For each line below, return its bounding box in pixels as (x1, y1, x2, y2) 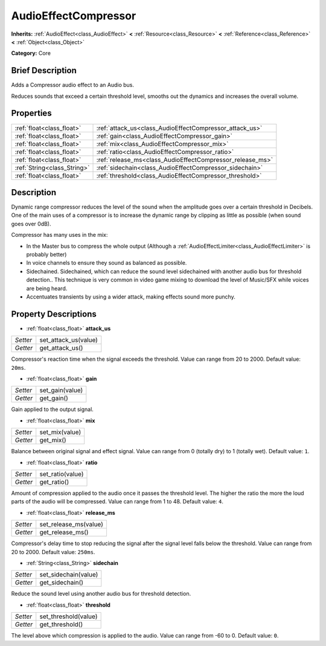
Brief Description (11, 65, 77, 76)
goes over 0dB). (11, 220, 51, 227)
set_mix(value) (39, 428, 81, 436)
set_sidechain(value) (39, 570, 98, 579)
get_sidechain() (39, 578, 84, 587)
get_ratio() (39, 477, 69, 486)
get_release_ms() (39, 528, 89, 537)
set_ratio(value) (39, 470, 84, 478)
